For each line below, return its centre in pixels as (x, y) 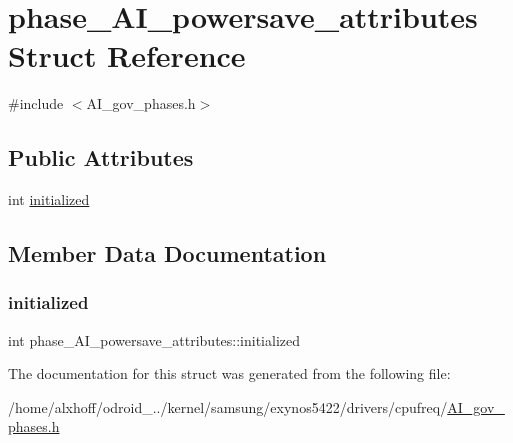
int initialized (49, 199)
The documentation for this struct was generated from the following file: (229, 373)
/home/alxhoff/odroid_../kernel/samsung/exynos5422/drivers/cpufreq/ (228, 406)
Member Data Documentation (167, 253)
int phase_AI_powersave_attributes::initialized (154, 339)
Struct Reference (127, 55)
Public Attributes (101, 157)
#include (36, 103)
